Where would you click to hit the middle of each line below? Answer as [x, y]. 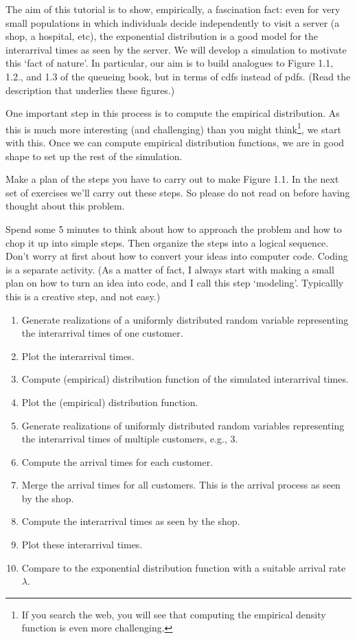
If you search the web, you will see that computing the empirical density [174, 614]
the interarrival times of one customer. [102, 333]
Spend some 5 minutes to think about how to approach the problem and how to [174, 228]
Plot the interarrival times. [78, 356]
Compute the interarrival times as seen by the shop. [131, 521]
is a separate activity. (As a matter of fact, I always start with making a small [170, 269]
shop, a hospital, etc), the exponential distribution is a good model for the [162, 36]
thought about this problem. [65, 206]
